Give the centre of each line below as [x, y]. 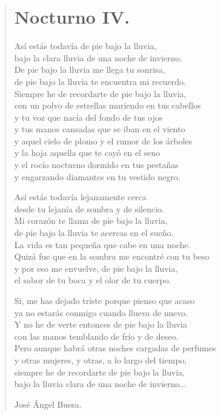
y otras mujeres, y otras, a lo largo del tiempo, [101, 359]
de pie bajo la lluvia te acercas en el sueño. [94, 233]
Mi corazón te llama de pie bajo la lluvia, [91, 221]
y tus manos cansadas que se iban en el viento [100, 129]
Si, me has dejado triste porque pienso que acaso [104, 300]
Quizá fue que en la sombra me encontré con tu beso [112, 256]
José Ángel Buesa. [48, 404]
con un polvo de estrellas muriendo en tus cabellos [107, 105]
